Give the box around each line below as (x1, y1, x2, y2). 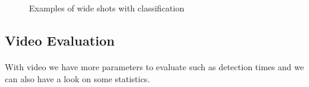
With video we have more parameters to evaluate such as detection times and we (5, 60, 304, 73)
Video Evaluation (5, 31, 115, 49)
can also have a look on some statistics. (5, 72, 150, 85)
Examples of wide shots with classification (29, 2, 185, 14)
